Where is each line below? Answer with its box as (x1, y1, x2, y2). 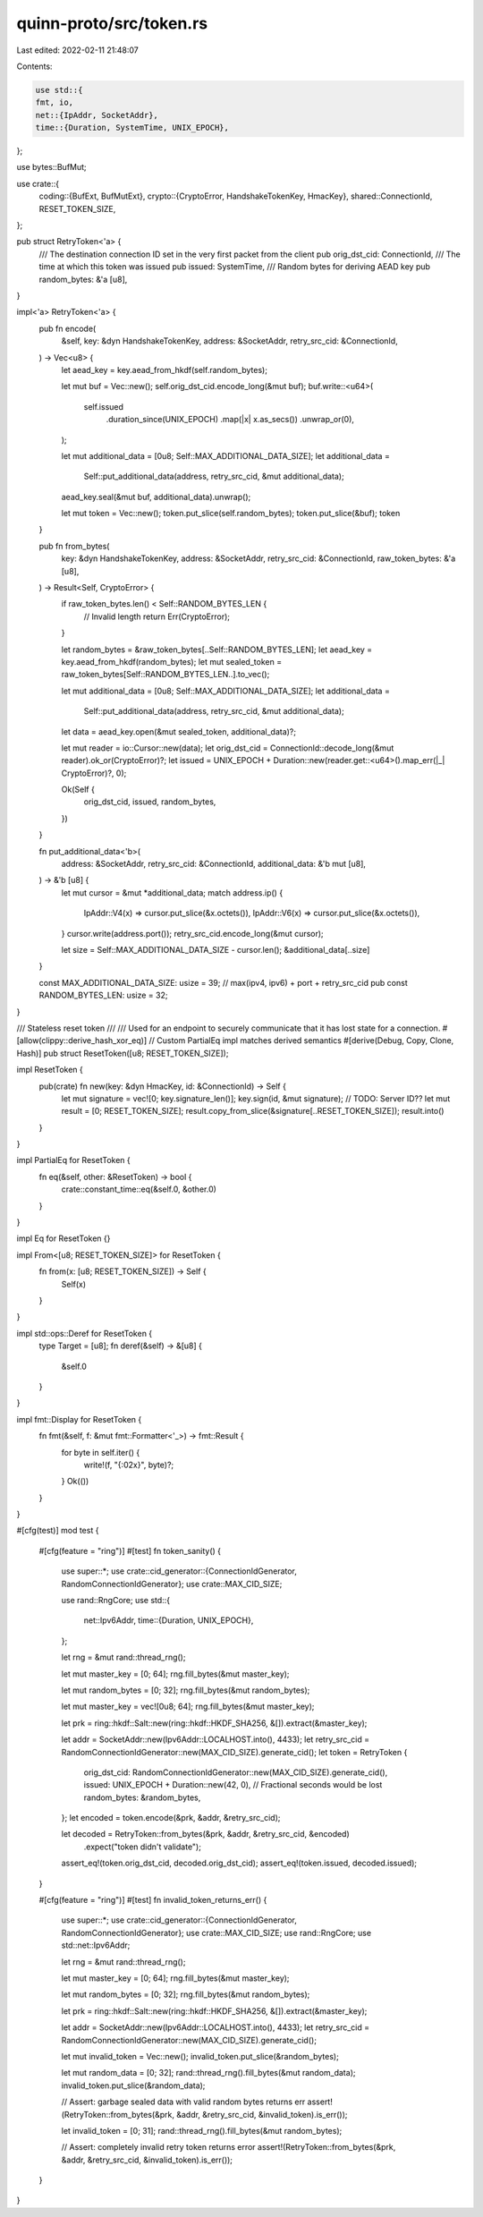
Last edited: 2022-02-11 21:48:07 (16, 45, 139, 55)
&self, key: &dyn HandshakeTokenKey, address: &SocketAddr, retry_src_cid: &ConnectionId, (61, 336, 398, 346)
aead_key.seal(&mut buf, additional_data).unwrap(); (61, 491, 251, 502)
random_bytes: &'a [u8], (38, 274, 128, 285)
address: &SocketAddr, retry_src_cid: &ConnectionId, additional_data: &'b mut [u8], (61, 859, 367, 870)
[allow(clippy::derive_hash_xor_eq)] (16, 1035, 148, 1046)
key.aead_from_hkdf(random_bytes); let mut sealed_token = (61, 656, 282, 667)
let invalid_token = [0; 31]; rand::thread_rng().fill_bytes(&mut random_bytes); (61, 2125, 343, 2136)
